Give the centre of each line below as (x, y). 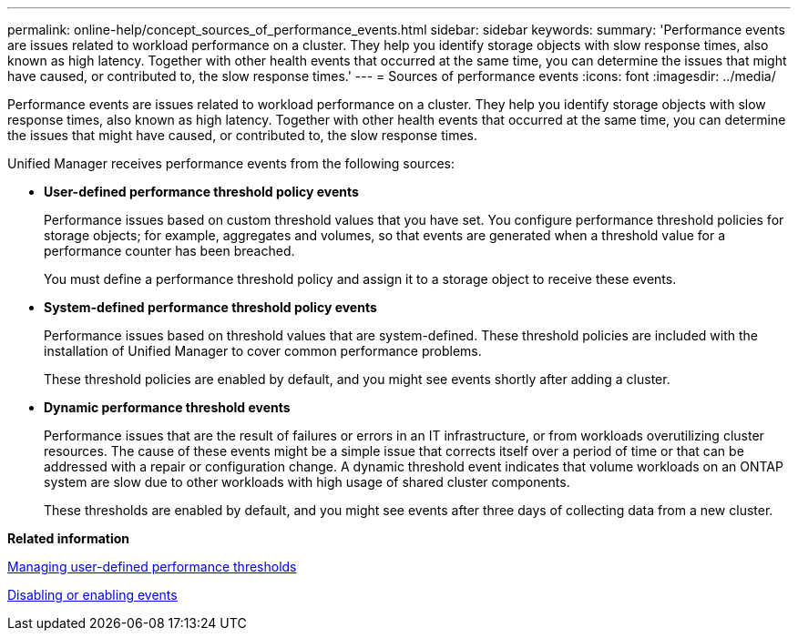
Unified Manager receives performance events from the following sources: (231, 163)
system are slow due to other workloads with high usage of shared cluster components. (307, 482)
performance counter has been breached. (169, 251)
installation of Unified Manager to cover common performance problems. (263, 351)
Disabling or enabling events (92, 595)
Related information (69, 538)
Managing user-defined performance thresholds (152, 567)
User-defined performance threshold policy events (201, 192)
